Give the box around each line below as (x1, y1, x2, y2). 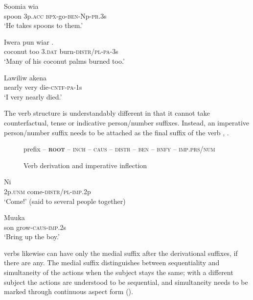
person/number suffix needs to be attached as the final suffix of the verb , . (4, 127, 229, 137)
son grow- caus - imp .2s (4, 222, 67, 232)
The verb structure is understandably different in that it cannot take (4, 108, 210, 118)
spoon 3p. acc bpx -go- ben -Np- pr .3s (4, 10, 107, 21)
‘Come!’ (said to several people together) (4, 196, 126, 206)
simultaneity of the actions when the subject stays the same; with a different (4, 267, 233, 277)
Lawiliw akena (4, 72, 46, 82)
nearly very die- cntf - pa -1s (4, 82, 82, 92)
